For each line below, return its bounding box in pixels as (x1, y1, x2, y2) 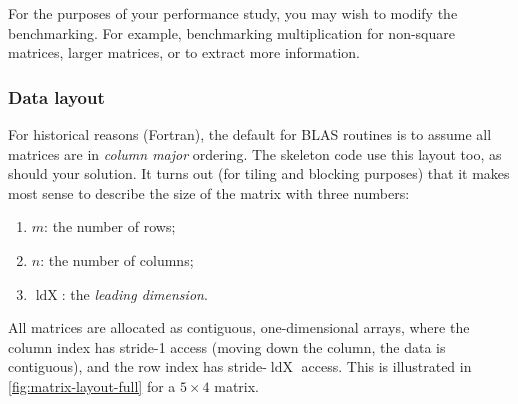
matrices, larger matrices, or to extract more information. (8, 42, 361, 63)
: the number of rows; (44, 216, 176, 237)
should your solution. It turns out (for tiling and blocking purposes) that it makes (8, 163, 510, 184)
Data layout (8, 84, 105, 109)
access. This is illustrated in (301, 356, 472, 377)
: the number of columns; (40, 249, 194, 270)
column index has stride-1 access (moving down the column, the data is (8, 336, 446, 357)
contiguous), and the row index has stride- (8, 356, 267, 377)
